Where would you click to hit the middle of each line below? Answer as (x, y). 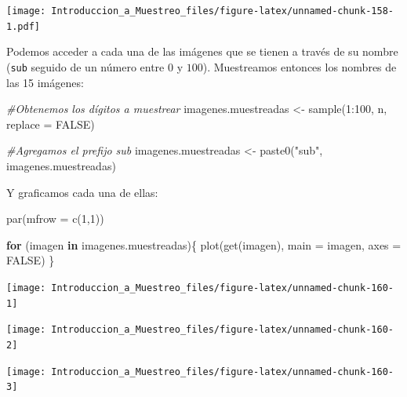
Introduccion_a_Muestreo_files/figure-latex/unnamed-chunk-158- (222, 11)
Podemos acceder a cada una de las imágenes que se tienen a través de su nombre (202, 51)
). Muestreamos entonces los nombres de (300, 66)
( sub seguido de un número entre (85, 66)
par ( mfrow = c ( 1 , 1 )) (55, 219)
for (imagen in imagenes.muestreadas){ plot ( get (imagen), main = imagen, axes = (204, 244)
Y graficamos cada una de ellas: (82, 192)
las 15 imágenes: (45, 82)
